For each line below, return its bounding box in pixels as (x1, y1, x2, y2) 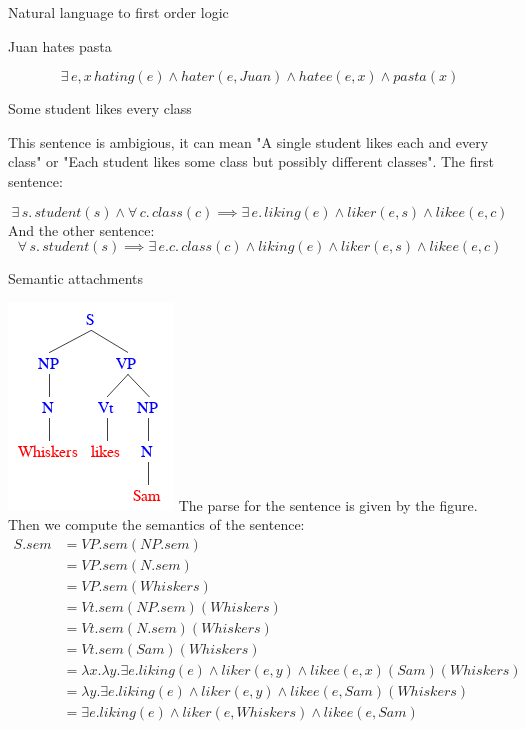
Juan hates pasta (8, 35, 112, 56)
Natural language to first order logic (8, 2, 229, 22)
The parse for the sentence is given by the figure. (178, 494, 478, 515)
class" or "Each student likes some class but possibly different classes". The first (8, 151, 494, 172)
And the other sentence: (8, 219, 155, 240)
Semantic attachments (8, 268, 144, 289)
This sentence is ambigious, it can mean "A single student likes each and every (8, 131, 489, 152)
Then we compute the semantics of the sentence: (8, 514, 305, 535)
